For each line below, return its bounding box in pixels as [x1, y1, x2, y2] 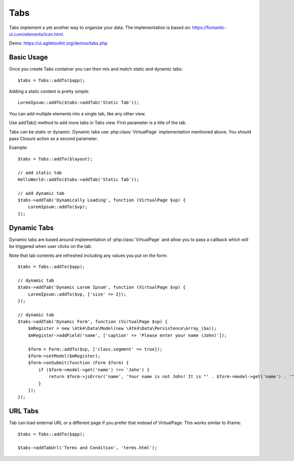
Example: [9, 145, 28, 151]
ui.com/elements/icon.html [9, 31, 63, 37]
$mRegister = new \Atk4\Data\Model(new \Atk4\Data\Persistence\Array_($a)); [27, 325, 217, 331]
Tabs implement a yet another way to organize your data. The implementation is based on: [9, 25, 191, 30]
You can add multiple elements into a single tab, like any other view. [9, 110, 146, 116]
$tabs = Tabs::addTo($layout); [18, 156, 93, 162]
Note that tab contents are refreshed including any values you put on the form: [9, 252, 168, 258]
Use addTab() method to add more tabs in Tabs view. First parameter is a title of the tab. [9, 120, 187, 126]
